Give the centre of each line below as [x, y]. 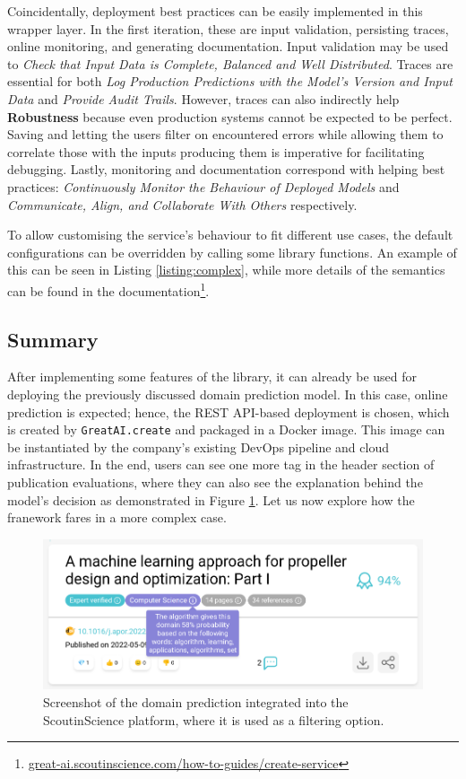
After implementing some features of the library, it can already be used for [212, 376]
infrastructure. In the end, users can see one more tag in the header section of [221, 464]
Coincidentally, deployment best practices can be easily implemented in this [215, 11]
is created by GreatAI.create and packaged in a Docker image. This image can [226, 429]
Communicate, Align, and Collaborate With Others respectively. [182, 204]
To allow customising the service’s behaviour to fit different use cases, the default [230, 235]
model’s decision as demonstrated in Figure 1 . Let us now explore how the [211, 499]
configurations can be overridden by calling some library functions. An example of [232, 252]
